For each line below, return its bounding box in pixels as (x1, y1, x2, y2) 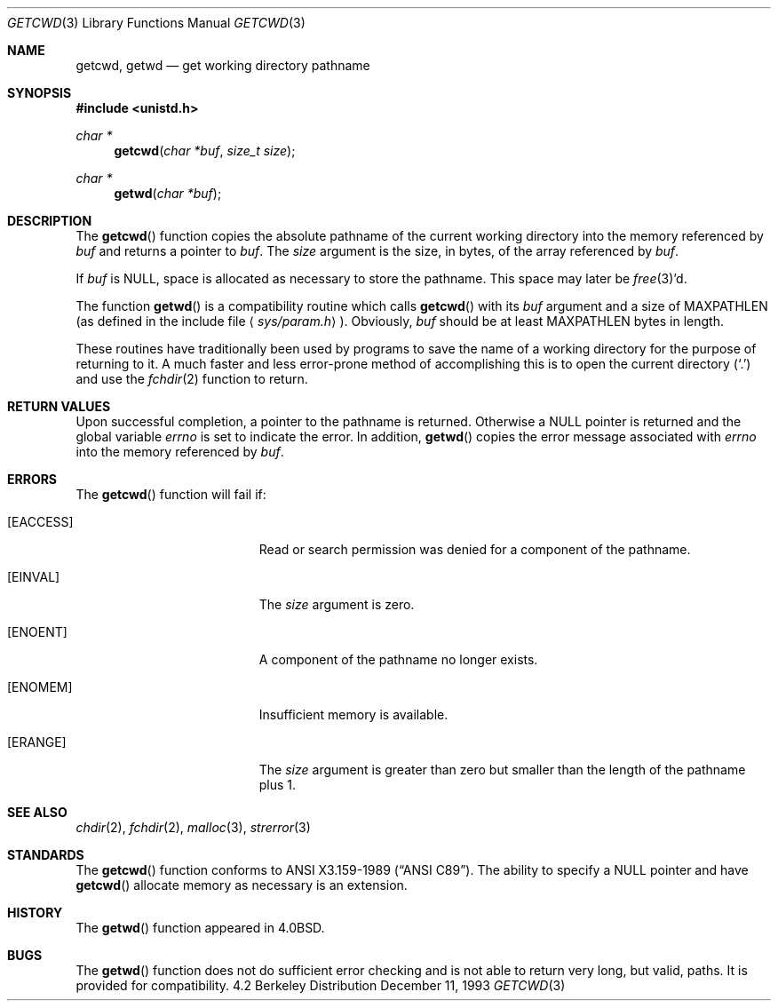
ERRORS (7, 472, 58, 487)
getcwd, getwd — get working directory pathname (75, 58, 370, 73)
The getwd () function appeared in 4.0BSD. (75, 920, 325, 935)
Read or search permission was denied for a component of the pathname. (258, 542, 691, 557)
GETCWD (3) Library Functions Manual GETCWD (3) (7, 15, 306, 30)
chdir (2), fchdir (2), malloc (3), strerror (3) (75, 820, 311, 835)
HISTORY (7, 905, 63, 920)
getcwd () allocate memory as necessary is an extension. (75, 877, 408, 893)
